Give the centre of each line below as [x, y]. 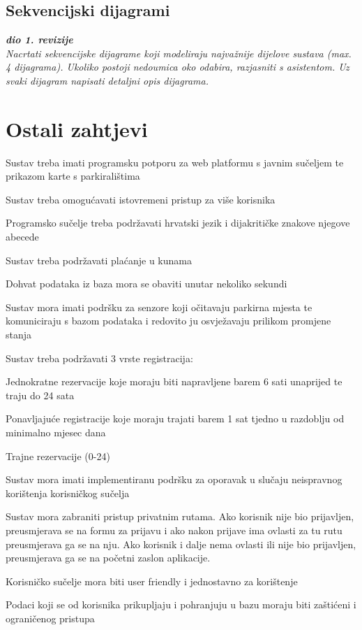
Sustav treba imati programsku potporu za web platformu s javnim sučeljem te [175, 162]
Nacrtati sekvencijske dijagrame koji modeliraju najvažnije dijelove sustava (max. [179, 53]
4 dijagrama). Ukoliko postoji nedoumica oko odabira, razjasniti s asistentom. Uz [178, 67]
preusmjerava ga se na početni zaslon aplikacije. [108, 558]
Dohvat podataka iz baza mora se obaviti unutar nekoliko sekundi [146, 284]
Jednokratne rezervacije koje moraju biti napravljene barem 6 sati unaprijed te [174, 381]
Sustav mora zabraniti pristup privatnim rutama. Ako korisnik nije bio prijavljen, [180, 516]
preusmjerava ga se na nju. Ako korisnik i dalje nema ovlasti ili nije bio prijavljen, [181, 544]
